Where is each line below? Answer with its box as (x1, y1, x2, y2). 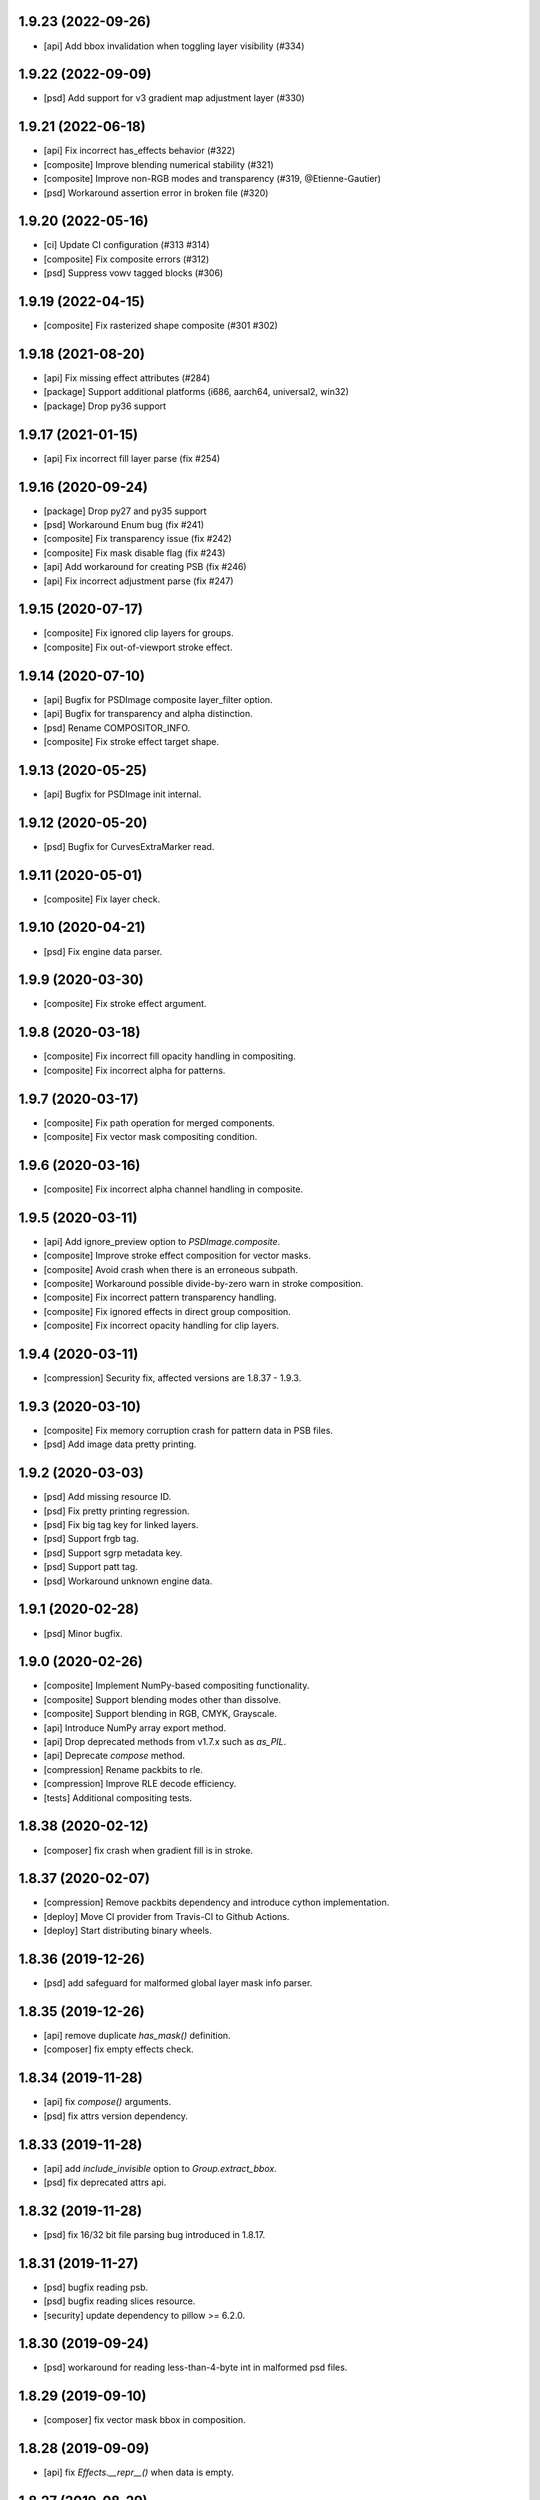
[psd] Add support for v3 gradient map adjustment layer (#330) (43, 92, 305, 104)
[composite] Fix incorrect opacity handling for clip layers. (43, 1320, 280, 1332)
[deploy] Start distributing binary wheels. (43, 1925, 212, 1937)
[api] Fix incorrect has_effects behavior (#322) (43, 145, 236, 157)
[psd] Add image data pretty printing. (43, 1438, 197, 1450)
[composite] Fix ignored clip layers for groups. (43, 627, 234, 639)
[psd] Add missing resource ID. (43, 1491, 172, 1503)
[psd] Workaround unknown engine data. (43, 1575, 213, 1587)
